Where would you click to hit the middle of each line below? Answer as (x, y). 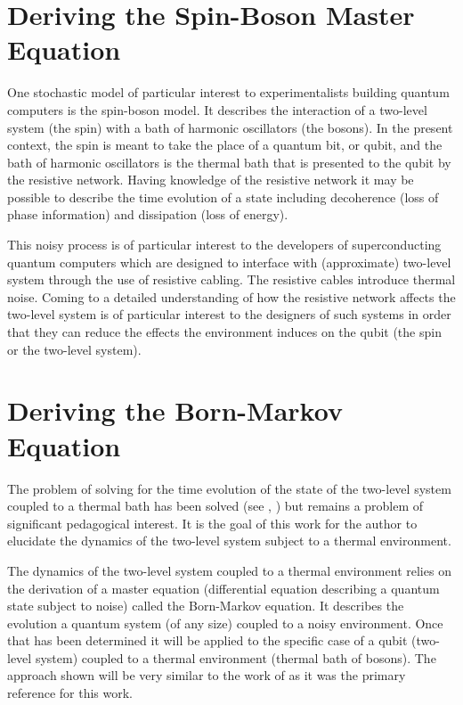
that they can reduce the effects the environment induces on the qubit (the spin (224, 332)
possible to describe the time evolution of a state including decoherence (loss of (223, 197)
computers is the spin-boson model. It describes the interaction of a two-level (217, 109)
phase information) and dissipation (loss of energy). (148, 214)
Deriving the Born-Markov (175, 410)
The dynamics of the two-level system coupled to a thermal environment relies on (229, 570)
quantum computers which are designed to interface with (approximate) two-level (229, 262)
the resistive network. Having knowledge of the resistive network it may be (211, 180)
